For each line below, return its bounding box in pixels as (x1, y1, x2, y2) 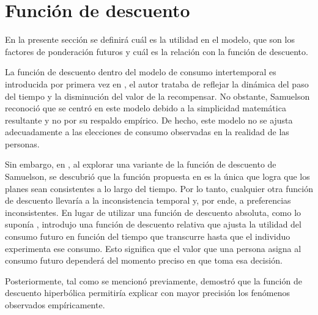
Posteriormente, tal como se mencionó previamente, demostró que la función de (5, 274, 302, 287)
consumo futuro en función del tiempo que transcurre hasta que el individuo (5, 230, 290, 243)
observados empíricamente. (5, 298, 105, 311)
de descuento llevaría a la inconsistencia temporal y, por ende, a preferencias (5, 194, 291, 207)
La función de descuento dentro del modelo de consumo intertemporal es (5, 65, 276, 78)
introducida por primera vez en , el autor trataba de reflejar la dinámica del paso (5, 77, 309, 90)
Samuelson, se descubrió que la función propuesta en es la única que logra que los (5, 170, 310, 183)
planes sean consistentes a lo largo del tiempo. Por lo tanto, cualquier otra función (5, 182, 313, 195)
